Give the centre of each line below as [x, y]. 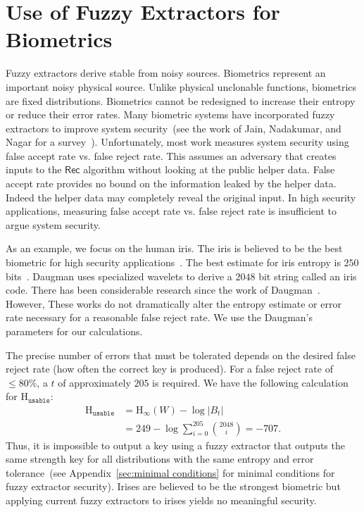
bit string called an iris [308, 276]
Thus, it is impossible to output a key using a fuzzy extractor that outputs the [175, 445]
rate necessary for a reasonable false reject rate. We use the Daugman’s [159, 317]
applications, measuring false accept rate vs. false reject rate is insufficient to [171, 211]
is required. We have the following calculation [250, 382]
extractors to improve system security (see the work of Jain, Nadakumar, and [174, 128]
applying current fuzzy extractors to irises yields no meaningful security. [161, 500]
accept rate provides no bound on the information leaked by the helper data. [171, 183]
